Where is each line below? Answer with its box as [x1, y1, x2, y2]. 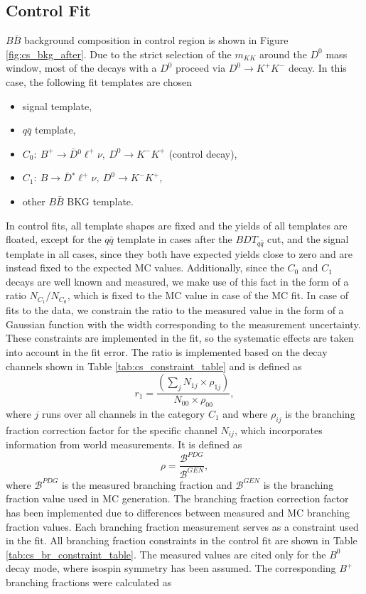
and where [222, 406, 268, 421]
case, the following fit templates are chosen [6, 74, 192, 89]
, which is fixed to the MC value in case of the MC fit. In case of [67, 288, 348, 303]
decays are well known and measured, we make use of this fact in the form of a [6, 274, 349, 288]
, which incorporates [234, 422, 323, 437]
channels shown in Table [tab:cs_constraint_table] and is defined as [6, 358, 302, 373]
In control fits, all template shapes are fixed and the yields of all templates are [6, 217, 348, 232]
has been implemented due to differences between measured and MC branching [6, 504, 350, 519]
